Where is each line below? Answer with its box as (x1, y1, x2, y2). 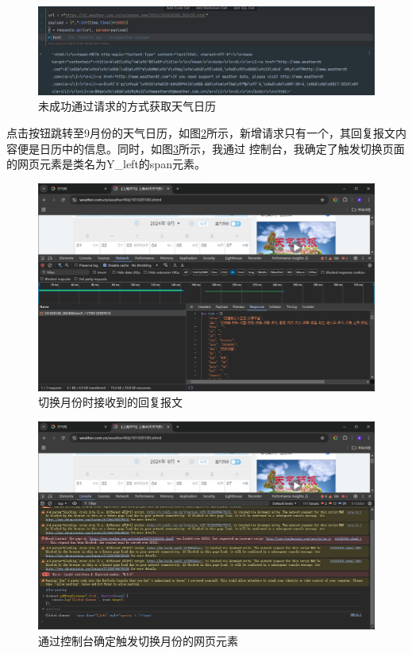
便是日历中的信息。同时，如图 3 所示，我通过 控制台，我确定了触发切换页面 (17, 140, 405, 156)
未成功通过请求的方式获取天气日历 (38, 98, 216, 114)
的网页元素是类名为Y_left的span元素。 (6, 156, 206, 172)
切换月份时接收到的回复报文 (38, 394, 183, 410)
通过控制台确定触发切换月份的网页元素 (38, 632, 238, 648)
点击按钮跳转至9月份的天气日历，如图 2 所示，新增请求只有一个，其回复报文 (6, 124, 395, 140)
